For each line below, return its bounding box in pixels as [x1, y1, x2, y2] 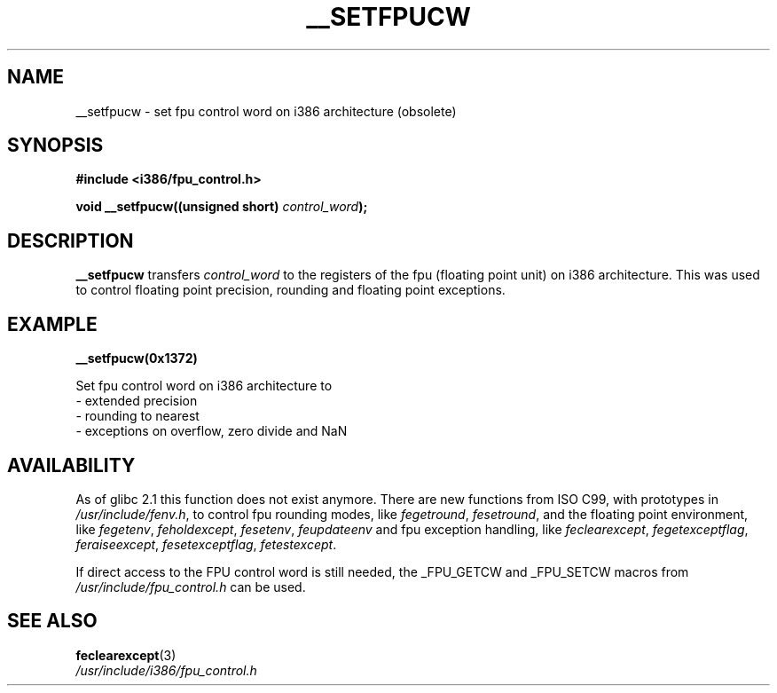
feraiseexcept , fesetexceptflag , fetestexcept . [75, 536, 337, 552]
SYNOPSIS [7, 134, 104, 157]
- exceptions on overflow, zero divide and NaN [75, 423, 348, 439]
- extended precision [75, 393, 198, 409]
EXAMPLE [7, 312, 98, 335]
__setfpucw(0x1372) [75, 350, 198, 366]
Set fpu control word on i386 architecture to [75, 378, 333, 394]
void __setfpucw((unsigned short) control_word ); [75, 199, 368, 215]
